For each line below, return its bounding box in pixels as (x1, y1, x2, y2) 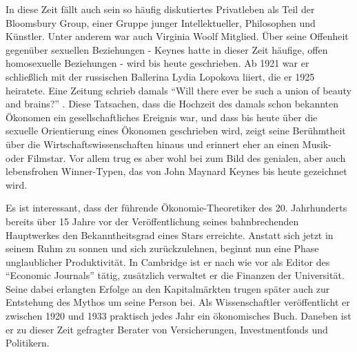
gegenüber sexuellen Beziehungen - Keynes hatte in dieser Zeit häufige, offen (6, 42, 328, 56)
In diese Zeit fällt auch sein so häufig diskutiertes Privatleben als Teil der (6, 2, 315, 16)
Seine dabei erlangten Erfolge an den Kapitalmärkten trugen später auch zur (6, 281, 330, 296)
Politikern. (6, 335, 50, 350)
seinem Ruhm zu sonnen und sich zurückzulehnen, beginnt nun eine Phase (6, 241, 319, 256)
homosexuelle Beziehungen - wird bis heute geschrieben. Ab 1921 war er (6, 56, 309, 70)
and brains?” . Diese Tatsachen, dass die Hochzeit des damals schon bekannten (6, 96, 339, 111)
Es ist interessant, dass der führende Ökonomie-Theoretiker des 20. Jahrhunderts (6, 200, 347, 215)
